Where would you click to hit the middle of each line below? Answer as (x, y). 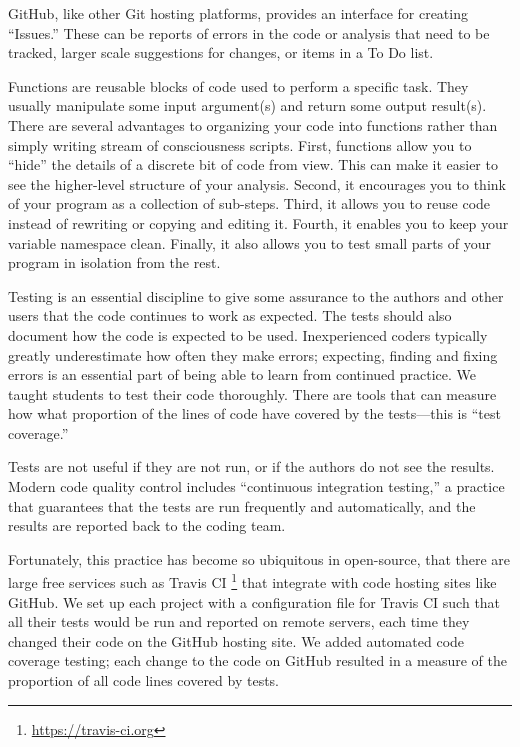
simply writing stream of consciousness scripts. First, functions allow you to (240, 144)
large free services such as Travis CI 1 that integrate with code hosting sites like (252, 581)
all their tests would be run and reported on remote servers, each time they (239, 621)
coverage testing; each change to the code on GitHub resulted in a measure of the (257, 660)
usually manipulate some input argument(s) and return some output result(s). (247, 105)
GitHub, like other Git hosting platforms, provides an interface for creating (238, 13)
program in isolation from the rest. (114, 262)
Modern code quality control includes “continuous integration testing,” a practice (256, 486)
